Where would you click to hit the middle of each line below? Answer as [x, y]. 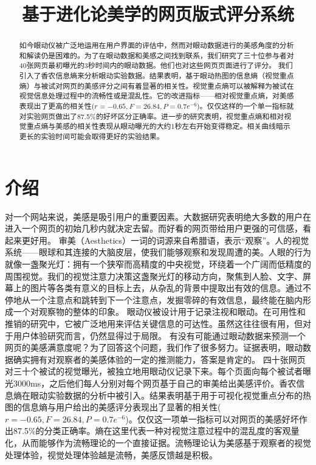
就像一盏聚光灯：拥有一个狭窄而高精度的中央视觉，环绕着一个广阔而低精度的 [158, 264]
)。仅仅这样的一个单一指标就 [245, 106]
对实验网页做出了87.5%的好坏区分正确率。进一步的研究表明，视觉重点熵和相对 [152, 116]
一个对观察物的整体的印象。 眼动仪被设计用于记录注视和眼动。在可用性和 [159, 312]
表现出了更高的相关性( [57, 106]
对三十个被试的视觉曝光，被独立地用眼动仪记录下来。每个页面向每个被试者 [154, 371]
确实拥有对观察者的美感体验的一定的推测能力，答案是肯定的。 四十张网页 [159, 359]
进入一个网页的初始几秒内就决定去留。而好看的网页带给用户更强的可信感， [154, 228]
